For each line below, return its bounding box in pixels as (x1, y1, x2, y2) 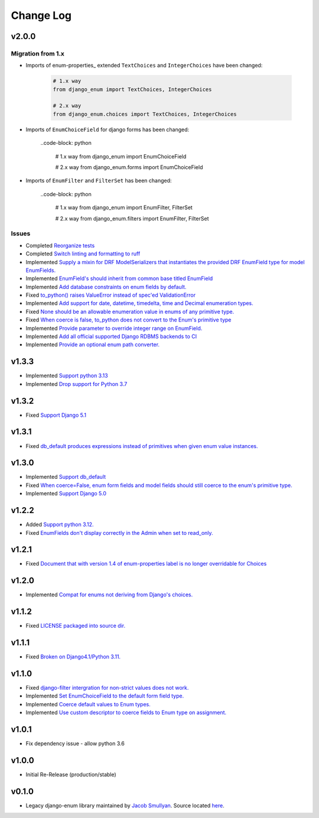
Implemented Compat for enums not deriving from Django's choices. (25, 591, 193, 598)
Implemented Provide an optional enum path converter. (25, 341, 159, 348)
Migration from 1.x (11, 49, 65, 57)
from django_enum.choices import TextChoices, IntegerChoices (53, 111, 237, 118)
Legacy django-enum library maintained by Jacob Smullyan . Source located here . (25, 801, 224, 809)
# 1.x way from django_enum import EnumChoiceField (55, 152, 187, 160)
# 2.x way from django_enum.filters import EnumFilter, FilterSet (55, 215, 209, 222)
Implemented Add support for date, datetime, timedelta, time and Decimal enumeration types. (25, 300, 253, 307)
